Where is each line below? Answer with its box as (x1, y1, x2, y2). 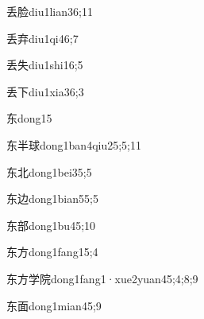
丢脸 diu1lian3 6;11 (6, 3, 93, 19)
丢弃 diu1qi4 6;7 (6, 29, 79, 46)
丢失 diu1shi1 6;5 (6, 56, 83, 73)
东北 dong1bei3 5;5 (6, 163, 92, 180)
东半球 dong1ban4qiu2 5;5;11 (6, 136, 142, 153)
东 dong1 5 (6, 110, 52, 126)
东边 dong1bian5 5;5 (6, 190, 98, 207)
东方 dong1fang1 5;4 (6, 243, 98, 260)
